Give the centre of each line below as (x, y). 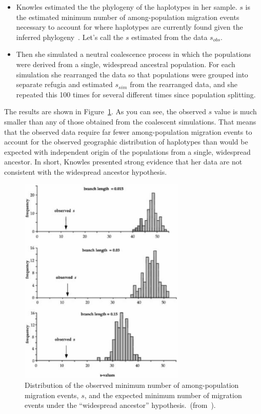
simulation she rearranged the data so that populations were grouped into (132, 74)
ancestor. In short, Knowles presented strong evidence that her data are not (123, 162)
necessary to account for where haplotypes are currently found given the (129, 27)
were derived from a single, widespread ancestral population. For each (126, 64)
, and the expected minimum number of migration (163, 395)
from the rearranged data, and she (184, 84)
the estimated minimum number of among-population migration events (128, 17)
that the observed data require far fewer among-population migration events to (128, 131)
